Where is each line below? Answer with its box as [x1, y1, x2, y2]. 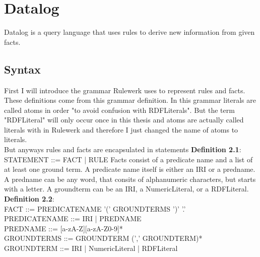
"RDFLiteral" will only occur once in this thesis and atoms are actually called [4, 114, 244, 125]
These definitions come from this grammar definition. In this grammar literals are [4, 95, 256, 105]
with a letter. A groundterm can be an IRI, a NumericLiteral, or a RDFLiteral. [4, 183, 249, 194]
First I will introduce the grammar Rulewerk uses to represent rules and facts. [4, 85, 245, 95]
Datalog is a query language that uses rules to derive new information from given [4, 27, 255, 37]
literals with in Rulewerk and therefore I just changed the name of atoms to [4, 124, 238, 135]
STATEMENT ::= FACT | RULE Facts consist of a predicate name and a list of [4, 154, 253, 164]
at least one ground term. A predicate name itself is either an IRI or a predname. [4, 164, 255, 174]
